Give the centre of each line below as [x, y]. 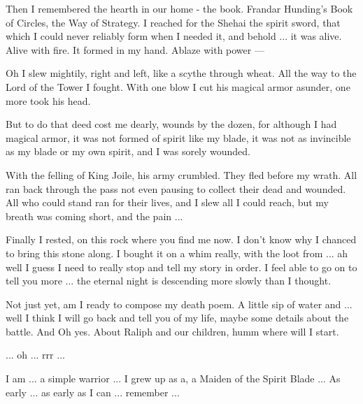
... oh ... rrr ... [35, 355]
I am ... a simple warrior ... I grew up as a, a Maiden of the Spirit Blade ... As [173, 378]
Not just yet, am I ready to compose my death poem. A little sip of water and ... [179, 304]
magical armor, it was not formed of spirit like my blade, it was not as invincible [178, 137]
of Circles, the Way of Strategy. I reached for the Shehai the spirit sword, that [173, 22]
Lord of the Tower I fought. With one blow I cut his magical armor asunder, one [178, 86]
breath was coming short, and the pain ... [94, 216]
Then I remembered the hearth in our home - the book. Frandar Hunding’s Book [179, 8]
